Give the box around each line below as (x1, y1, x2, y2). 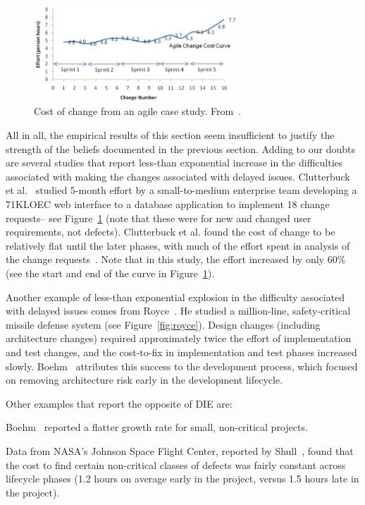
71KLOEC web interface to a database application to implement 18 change (6, 197, 330, 212)
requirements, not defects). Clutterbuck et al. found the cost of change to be (6, 224, 335, 239)
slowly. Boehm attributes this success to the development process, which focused (6, 358, 358, 373)
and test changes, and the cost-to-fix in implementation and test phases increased (6, 344, 357, 359)
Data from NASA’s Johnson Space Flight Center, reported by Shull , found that (6, 443, 354, 458)
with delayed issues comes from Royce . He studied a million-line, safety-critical (6, 303, 351, 318)
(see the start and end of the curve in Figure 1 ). (6, 266, 215, 280)
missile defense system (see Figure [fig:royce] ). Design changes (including (6, 317, 321, 331)
